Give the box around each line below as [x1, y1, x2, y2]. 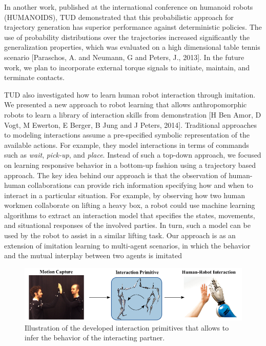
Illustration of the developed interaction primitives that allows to [25, 322, 229, 333]
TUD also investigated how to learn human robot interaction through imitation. [4, 89, 256, 100]
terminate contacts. [4, 72, 65, 83]
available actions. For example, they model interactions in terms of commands [4, 139, 249, 150]
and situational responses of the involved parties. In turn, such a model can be [4, 220, 251, 230]
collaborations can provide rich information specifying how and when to [28, 180, 253, 190]
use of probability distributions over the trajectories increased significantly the [4, 31, 250, 42]
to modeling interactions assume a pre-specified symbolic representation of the [4, 129, 250, 140]
